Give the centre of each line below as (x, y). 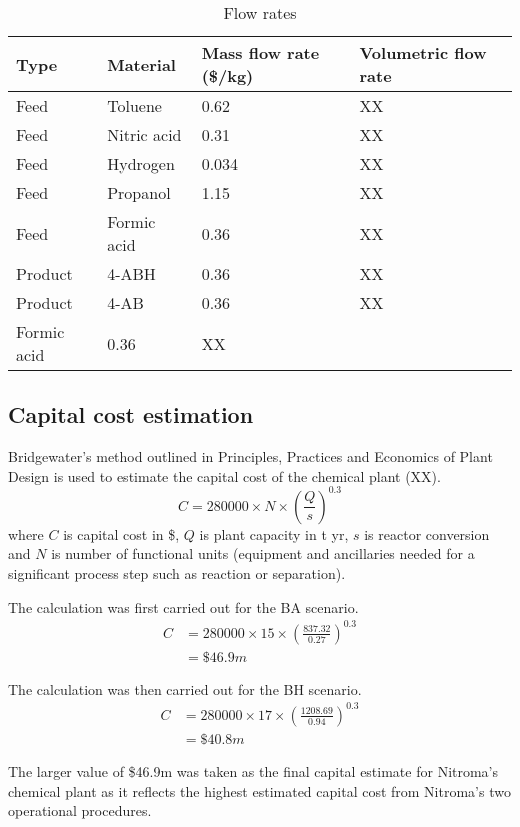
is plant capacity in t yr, (274, 533)
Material (141, 64)
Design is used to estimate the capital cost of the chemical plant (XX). (224, 475)
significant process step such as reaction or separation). (177, 573)
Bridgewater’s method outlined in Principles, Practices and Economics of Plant (250, 456)
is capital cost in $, (121, 533)
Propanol (139, 192)
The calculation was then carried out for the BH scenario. (185, 688)
